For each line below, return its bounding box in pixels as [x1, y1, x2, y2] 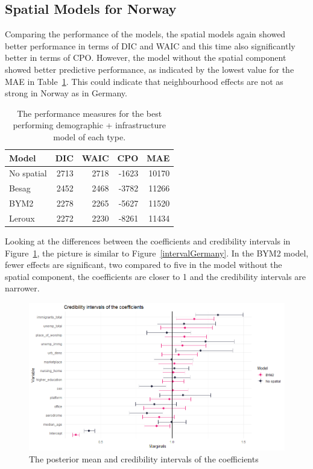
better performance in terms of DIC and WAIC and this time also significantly [5, 39, 296, 52]
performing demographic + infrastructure [13, 119, 166, 131]
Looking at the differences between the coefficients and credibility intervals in [5, 235, 291, 247]
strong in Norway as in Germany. [5, 87, 127, 99]
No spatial [9, 167, 47, 179]
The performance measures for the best [17, 107, 162, 119]
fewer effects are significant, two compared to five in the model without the [5, 258, 282, 271]
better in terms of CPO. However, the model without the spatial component [5, 51, 286, 64]
